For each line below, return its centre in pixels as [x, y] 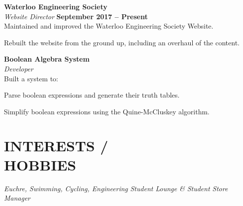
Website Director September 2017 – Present [76, 16]
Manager [17, 198]
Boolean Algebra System [47, 59]
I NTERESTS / [56, 145]
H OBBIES [40, 164]
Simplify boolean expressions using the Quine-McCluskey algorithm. [107, 111]
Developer [19, 68]
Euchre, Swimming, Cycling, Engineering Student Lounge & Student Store [116, 188]
